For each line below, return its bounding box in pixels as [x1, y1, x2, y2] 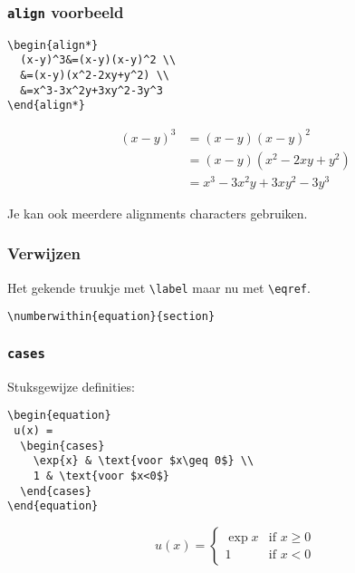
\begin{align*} [7, 38, 99, 52]
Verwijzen [7, 242, 82, 265]
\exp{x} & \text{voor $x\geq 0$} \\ [33, 454, 254, 468]
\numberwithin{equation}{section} [7, 310, 216, 324]
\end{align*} [7, 99, 85, 112]
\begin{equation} [7, 409, 111, 422]
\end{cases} [20, 484, 92, 498]
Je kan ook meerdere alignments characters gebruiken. [7, 203, 308, 222]
